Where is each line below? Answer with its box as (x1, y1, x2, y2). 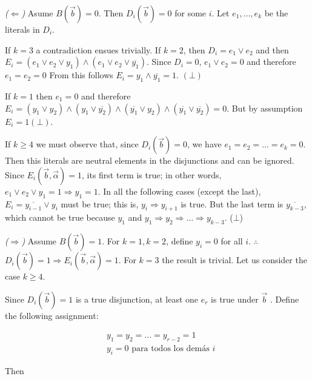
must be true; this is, (61, 197, 139, 210)
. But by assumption (227, 101, 303, 114)
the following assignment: (5, 309, 99, 321)
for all (221, 235, 243, 247)
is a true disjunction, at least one (75, 292, 198, 305)
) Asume (21, 7, 53, 19)
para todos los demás (131, 344, 210, 354)
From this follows (49, 69, 113, 81)
